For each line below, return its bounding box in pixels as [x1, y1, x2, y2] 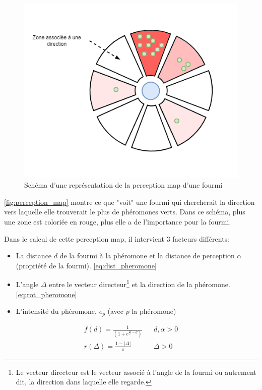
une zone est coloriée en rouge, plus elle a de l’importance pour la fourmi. [4, 216, 231, 227]
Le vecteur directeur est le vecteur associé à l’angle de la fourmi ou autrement [16, 366, 256, 377]
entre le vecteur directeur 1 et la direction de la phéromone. [49, 277, 230, 290]
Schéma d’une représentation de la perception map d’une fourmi [24, 180, 223, 190]
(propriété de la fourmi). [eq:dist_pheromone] [16, 260, 157, 270]
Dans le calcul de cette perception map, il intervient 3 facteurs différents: [4, 233, 229, 244]
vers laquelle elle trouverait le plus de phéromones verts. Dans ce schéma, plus [4, 206, 245, 217]
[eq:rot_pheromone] [16, 289, 77, 299]
